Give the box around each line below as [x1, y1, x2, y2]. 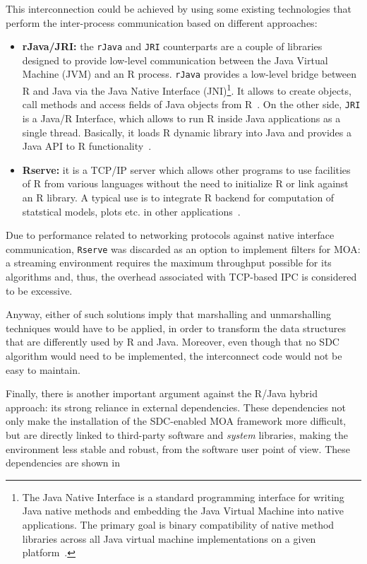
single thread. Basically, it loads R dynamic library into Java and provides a [22, 124, 351, 139]
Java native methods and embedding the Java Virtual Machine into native [22, 503, 344, 518]
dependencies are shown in [6, 455, 120, 470]
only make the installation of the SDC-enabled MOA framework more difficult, [6, 413, 347, 428]
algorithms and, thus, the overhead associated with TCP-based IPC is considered [6, 269, 357, 283]
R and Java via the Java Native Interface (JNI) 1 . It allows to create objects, [22, 81, 351, 98]
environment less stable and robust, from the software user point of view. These [6, 441, 350, 456]
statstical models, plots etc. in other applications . [22, 204, 241, 218]
